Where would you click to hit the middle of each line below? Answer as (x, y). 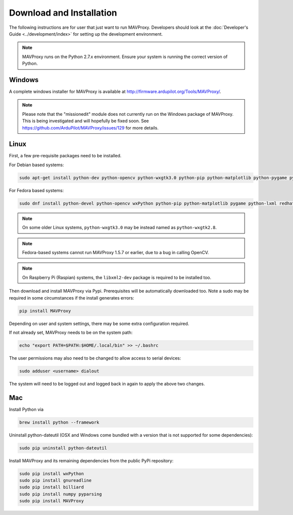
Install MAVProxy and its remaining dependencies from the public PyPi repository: (91, 461)
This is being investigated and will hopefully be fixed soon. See (85, 121)
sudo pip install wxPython (52, 473)
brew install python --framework (59, 422)
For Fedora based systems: (36, 190)
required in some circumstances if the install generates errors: (72, 298)
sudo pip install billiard (52, 487)
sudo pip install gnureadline (55, 481)
